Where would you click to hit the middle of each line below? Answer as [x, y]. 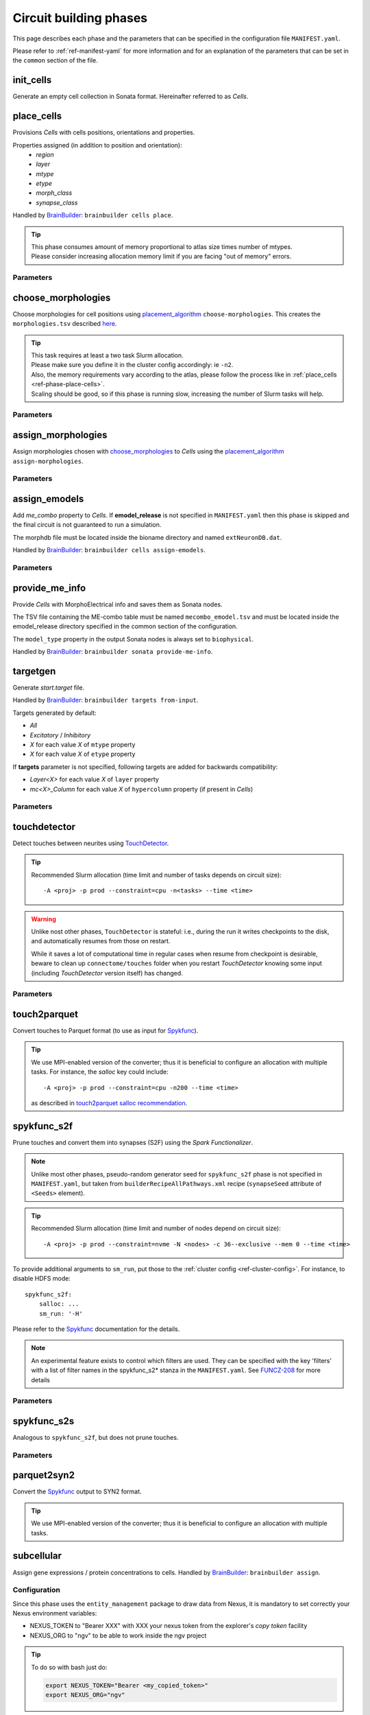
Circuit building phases [80, 18]
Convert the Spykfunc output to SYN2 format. [77, 1491]
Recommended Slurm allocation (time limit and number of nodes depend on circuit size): [156, 1229]
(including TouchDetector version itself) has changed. [107, 973]
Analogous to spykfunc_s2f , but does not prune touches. [96, 1438]
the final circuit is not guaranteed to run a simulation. [87, 525]
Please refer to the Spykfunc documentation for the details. [96, 1329]
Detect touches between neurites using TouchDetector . [91, 843]
